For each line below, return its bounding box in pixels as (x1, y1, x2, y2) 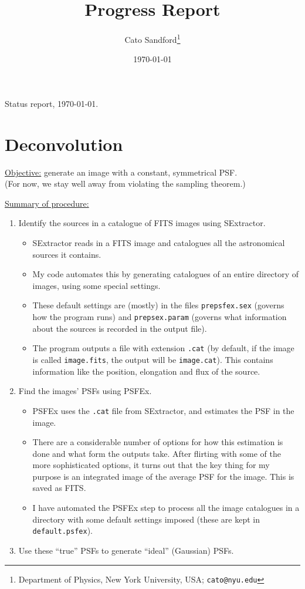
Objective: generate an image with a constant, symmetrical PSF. (5, 166, 238, 178)
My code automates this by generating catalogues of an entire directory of (32, 268, 299, 280)
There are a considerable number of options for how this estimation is (32, 436, 283, 448)
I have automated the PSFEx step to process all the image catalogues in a (32, 502, 300, 514)
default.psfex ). (32, 524, 93, 537)
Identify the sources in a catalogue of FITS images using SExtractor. (18, 217, 266, 229)
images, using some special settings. (32, 279, 161, 291)
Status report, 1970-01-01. (5, 97, 99, 109)
